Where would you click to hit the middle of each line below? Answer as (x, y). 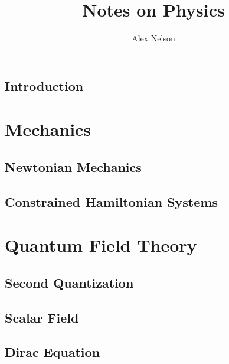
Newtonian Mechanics (73, 166)
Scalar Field (42, 317)
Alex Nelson (153, 38)
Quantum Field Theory (101, 245)
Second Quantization (69, 282)
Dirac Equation (53, 352)
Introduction (44, 85)
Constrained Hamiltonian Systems (111, 201)
